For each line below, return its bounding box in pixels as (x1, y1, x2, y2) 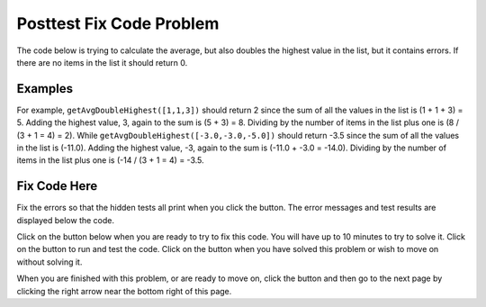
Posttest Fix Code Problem (16, 14, 220, 33)
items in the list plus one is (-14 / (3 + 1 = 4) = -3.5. (16, 155, 204, 166)
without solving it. (16, 257, 83, 267)
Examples (16, 81, 74, 96)
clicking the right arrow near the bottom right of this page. (16, 285, 232, 296)
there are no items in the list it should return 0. (16, 57, 188, 68)
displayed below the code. (16, 214, 115, 225)
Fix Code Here (16, 178, 98, 194)
